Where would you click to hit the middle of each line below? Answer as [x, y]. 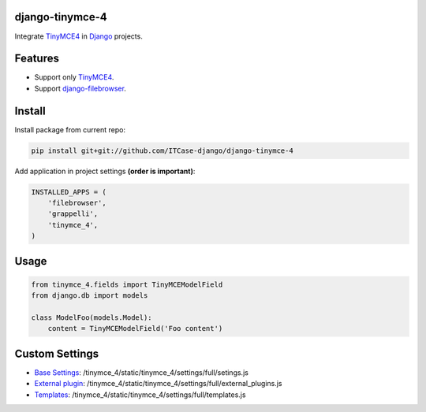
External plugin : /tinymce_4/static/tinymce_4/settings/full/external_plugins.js [158, 384]
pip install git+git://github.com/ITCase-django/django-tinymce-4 [162, 150]
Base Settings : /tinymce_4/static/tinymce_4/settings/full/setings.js [141, 372]
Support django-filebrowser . [80, 88]
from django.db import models [90, 296]
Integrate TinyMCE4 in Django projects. [79, 36]
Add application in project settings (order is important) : [105, 171]
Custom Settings [57, 353]
